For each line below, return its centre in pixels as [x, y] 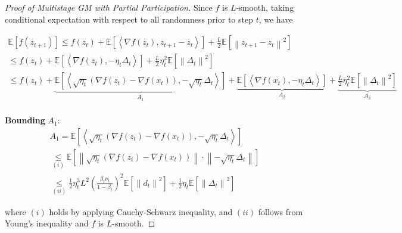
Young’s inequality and [47, 223]
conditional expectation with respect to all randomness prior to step [129, 19]
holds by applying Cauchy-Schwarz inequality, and [141, 211]
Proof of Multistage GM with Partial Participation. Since [109, 7]
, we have [276, 19]
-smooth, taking [265, 7]
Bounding [25, 120]
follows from [281, 211]
